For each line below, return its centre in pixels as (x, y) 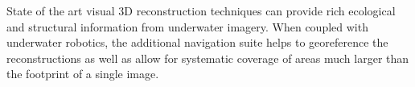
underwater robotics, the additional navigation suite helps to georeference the (197, 42)
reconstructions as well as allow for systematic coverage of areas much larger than (208, 58)
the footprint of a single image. (83, 74)
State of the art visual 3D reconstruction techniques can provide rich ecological (201, 10)
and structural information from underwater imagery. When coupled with (187, 26)
